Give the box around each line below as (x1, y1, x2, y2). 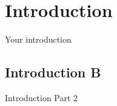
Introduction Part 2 (5, 91, 78, 104)
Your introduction (5, 33, 72, 46)
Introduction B (5, 63, 101, 82)
